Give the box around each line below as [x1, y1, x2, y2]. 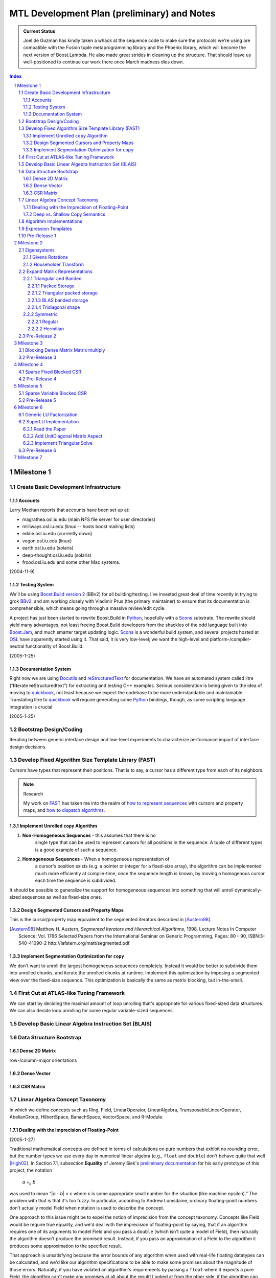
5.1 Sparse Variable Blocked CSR [18, 390, 87, 396]
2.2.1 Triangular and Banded [23, 276, 82, 282]
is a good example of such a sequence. [35, 847, 118, 853]
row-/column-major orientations [9, 1057, 77, 1063]
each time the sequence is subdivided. [35, 877, 117, 884]
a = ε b [22, 1179, 36, 1186]
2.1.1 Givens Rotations [23, 254, 68, 260]
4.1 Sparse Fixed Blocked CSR [18, 369, 82, 375]
